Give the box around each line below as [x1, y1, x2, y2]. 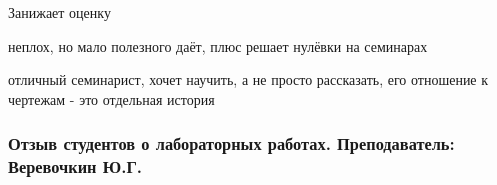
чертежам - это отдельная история [8, 88, 215, 109]
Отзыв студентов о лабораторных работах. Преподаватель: [8, 131, 455, 156]
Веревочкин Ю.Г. [8, 154, 143, 179]
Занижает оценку [8, 2, 111, 22]
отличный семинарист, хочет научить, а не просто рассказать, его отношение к [8, 69, 489, 90]
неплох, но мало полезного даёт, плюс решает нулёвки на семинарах [8, 35, 428, 56]
